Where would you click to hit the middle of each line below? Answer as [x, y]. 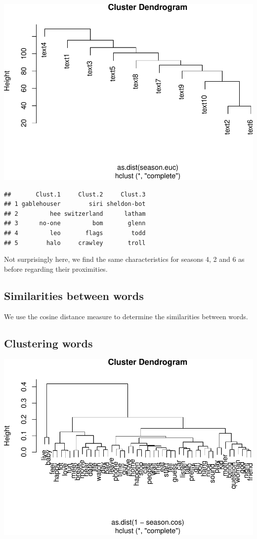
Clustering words [48, 343]
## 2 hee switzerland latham [75, 214]
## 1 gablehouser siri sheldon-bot [75, 204]
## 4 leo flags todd [75, 233]
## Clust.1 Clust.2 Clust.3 [75, 194]
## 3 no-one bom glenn [75, 223]
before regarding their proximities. [56, 269]
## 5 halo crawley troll [75, 243]
